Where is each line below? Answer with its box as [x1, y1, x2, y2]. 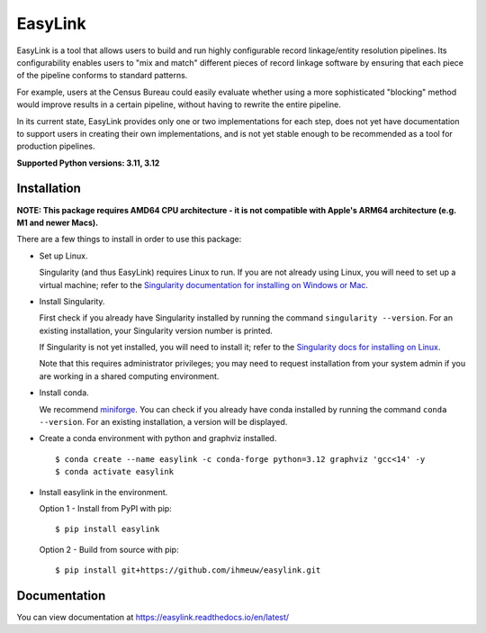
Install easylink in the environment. [39, 486, 168, 497]
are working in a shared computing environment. [39, 370, 220, 382]
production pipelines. [16, 140, 95, 152]
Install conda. [39, 387, 89, 398]
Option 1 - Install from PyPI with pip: [39, 503, 173, 513]
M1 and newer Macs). [16, 217, 99, 228]
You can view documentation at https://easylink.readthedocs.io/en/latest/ [16, 612, 290, 623]
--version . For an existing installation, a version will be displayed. [39, 417, 288, 428]
